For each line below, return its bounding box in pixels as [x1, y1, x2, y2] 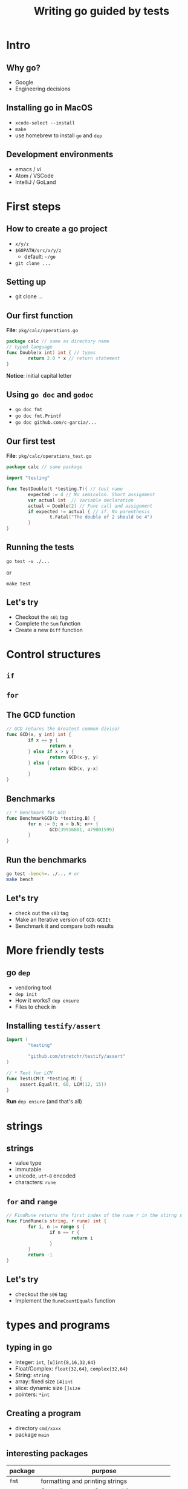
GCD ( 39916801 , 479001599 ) [49, 826, 115, 833]
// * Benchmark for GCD [6, 809, 66, 816]
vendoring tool [15, 984, 52, 991]
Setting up [6, 277, 47, 287]
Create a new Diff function [15, 626, 83, 633]
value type [15, 1159, 42, 1167]
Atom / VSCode [15, 172, 54, 179]
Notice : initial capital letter [6, 372, 72, 379]
